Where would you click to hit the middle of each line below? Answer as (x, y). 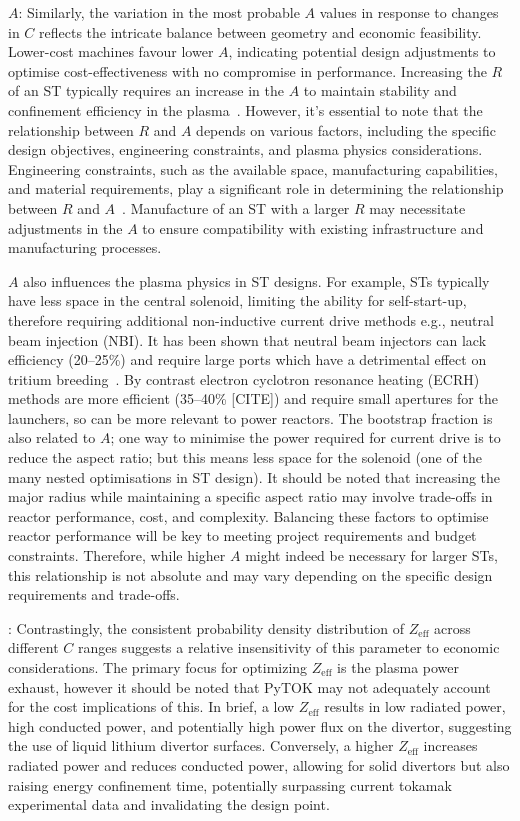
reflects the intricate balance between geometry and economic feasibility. (260, 31)
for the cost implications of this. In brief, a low (151, 706)
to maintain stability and (380, 90)
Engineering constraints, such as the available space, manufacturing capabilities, (253, 168)
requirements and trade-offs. (94, 594)
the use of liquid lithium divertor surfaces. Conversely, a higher (201, 745)
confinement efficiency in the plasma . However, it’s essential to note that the (245, 109)
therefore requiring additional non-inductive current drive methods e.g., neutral (251, 319)
